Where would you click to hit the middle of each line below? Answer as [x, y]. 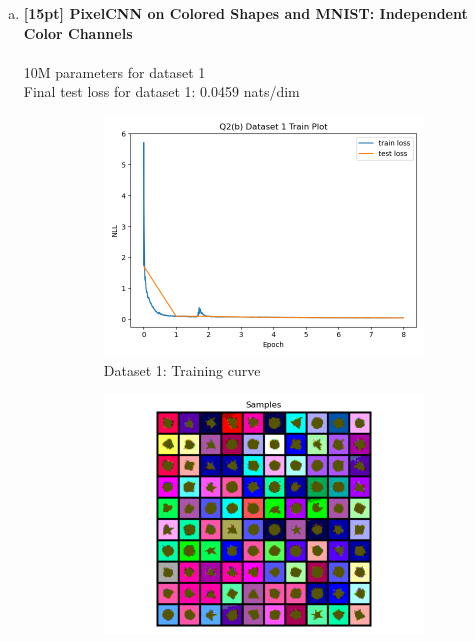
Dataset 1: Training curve [182, 369]
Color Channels [78, 32]
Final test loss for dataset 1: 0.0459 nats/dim [161, 91]
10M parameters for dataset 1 [114, 71]
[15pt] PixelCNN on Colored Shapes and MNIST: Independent [245, 13]
